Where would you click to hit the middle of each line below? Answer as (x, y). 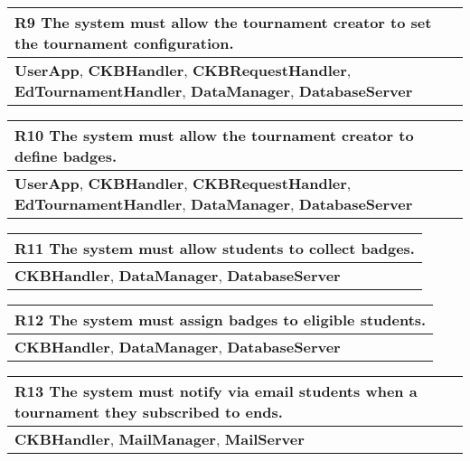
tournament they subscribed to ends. (149, 412)
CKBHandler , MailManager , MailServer (160, 439)
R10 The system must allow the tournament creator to (214, 135)
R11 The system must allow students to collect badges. (215, 248)
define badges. (66, 156)
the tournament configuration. (124, 43)
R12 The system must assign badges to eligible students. (221, 320)
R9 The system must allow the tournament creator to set (223, 22)
